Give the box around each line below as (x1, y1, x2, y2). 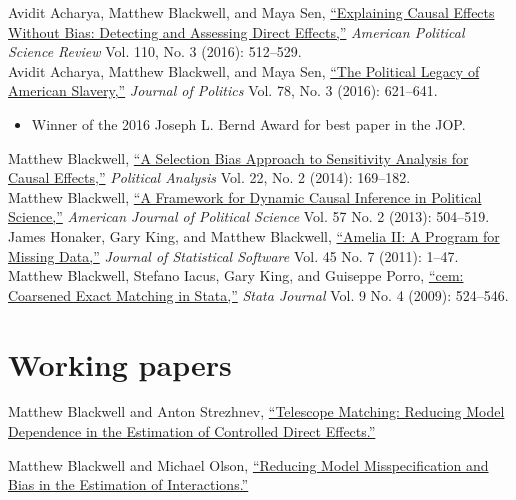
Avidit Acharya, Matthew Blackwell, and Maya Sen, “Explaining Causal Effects (8, 2, 495, 22)
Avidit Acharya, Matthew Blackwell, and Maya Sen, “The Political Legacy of (8, 60, 480, 81)
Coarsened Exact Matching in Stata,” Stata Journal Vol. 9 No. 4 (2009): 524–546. (8, 284, 509, 305)
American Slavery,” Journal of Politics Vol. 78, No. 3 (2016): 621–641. (8, 80, 438, 101)
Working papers (8, 343, 232, 384)
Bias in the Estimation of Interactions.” (8, 474, 249, 495)
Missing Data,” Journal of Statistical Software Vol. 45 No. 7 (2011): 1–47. (8, 245, 459, 266)
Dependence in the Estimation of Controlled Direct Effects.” (8, 421, 376, 442)
